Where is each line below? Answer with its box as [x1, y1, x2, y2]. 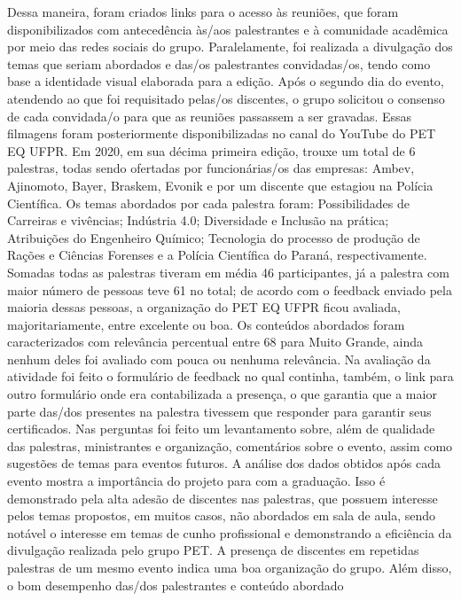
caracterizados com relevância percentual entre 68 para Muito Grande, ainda [7, 332, 424, 351]
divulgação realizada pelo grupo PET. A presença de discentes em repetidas [7, 541, 419, 559]
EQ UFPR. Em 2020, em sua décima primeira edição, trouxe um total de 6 [7, 141, 416, 160]
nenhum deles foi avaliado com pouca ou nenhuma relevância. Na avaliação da [7, 349, 431, 368]
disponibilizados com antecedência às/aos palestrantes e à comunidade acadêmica [7, 20, 449, 38]
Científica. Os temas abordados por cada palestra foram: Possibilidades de [7, 193, 410, 212]
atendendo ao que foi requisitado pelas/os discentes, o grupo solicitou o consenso [7, 89, 445, 107]
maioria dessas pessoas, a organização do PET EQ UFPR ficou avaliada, [7, 298, 401, 316]
